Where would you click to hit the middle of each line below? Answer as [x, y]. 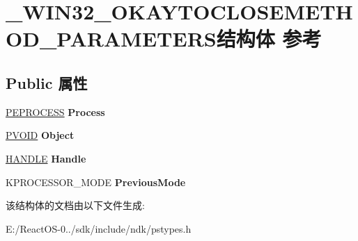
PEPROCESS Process [55, 111]
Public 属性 [47, 82]
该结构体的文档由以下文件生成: [75, 205]
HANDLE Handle [46, 158]
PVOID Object [40, 135]
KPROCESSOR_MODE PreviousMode [96, 182]
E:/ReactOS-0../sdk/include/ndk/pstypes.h [99, 228]
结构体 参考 [269, 39]
